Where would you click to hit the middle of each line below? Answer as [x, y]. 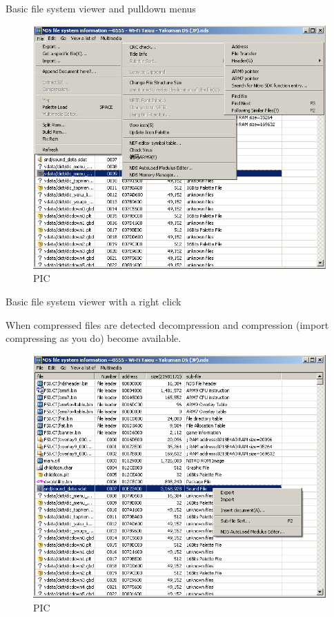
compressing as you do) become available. [94, 338]
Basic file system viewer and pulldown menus [101, 8]
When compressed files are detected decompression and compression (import [167, 324]
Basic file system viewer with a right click [94, 301]
